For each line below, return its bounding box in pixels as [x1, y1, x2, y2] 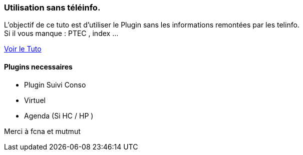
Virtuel [24, 95, 46, 104]
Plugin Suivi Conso [24, 80, 86, 89]
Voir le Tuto [4, 44, 42, 53]
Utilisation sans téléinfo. [4, 2, 101, 12]
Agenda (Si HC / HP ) [24, 111, 94, 120]
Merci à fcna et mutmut [4, 126, 81, 135]
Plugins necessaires [4, 62, 73, 71]
